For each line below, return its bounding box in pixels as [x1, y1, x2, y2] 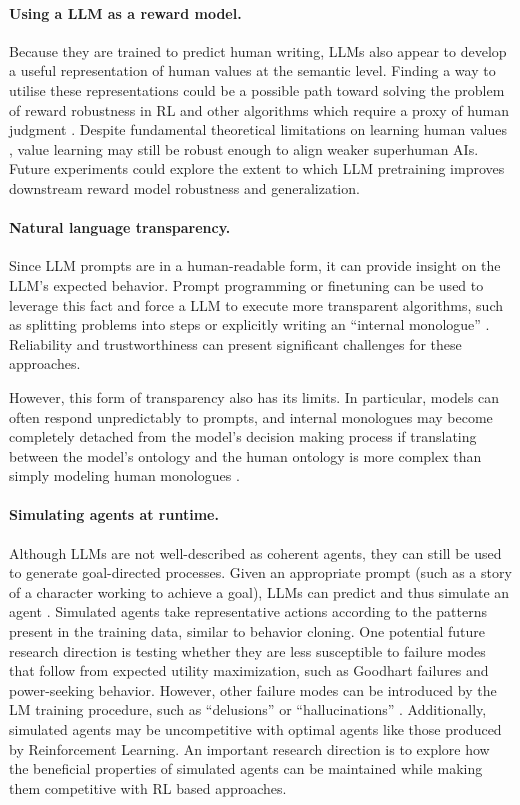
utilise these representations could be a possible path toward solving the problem [9, 79, 505, 100]
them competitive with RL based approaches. [9, 777, 287, 798]
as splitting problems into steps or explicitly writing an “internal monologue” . [9, 314, 490, 335]
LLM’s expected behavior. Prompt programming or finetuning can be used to [9, 274, 484, 295]
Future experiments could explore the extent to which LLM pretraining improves [9, 158, 505, 179]
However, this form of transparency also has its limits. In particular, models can [9, 386, 499, 407]
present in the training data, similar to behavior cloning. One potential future [9, 621, 486, 642]
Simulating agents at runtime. [9, 504, 219, 525]
